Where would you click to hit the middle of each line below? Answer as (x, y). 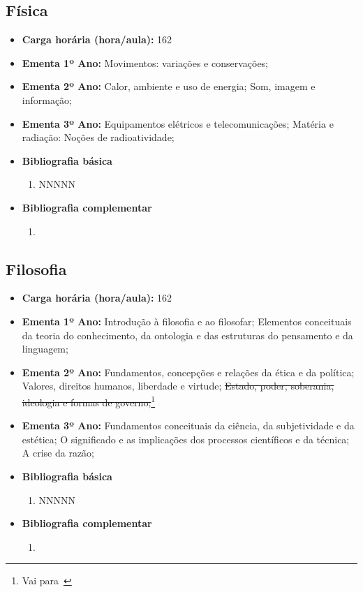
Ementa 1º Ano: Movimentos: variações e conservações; (145, 62)
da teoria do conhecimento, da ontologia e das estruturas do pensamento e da (187, 335)
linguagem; (45, 349)
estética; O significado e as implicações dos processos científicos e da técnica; (186, 439)
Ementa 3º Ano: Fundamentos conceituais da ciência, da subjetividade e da (188, 425)
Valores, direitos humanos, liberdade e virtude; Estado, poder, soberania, (178, 386)
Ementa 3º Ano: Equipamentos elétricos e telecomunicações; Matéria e (178, 123)
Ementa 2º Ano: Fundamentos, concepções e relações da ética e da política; (188, 372)
